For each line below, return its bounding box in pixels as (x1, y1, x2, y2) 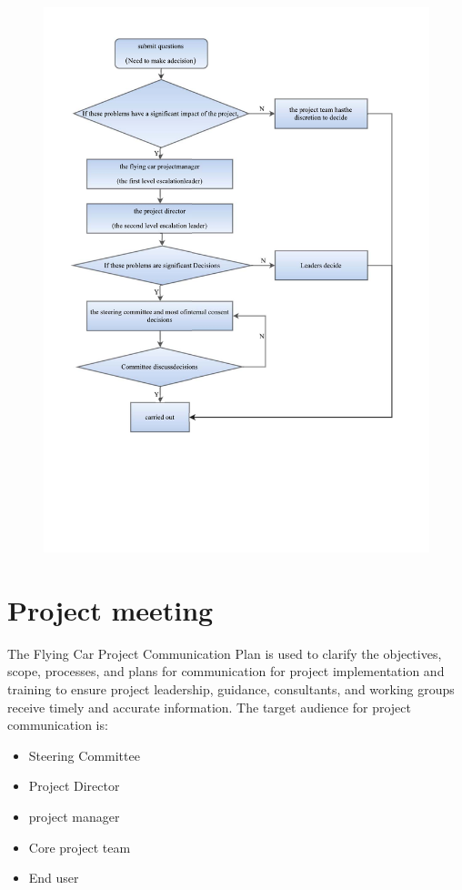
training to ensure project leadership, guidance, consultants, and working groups (7, 680, 455, 698)
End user (28, 868, 79, 887)
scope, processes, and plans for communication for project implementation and (7, 662, 445, 681)
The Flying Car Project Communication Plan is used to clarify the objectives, (7, 643, 442, 662)
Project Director (28, 776, 120, 795)
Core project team (28, 837, 131, 856)
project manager (28, 806, 120, 825)
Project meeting (7, 591, 214, 628)
